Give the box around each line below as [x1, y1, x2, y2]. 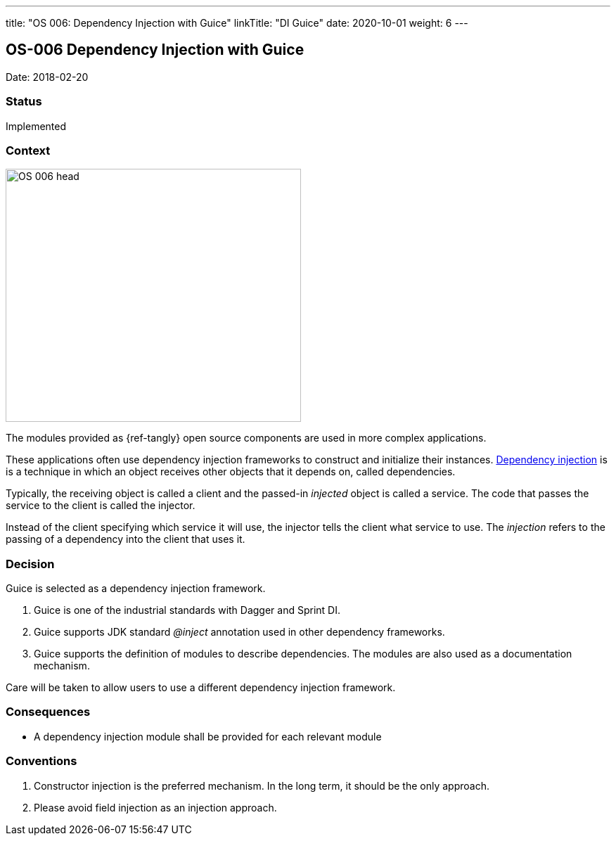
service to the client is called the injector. [6, 499, 195, 512]
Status [6, 94, 42, 109]
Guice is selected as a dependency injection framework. [6, 582, 266, 595]
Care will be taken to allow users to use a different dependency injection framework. [6, 681, 396, 694]
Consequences [6, 705, 91, 719]
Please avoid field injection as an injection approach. [34, 801, 277, 814]
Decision [6, 556, 55, 571]
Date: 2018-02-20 [6, 70, 89, 83]
